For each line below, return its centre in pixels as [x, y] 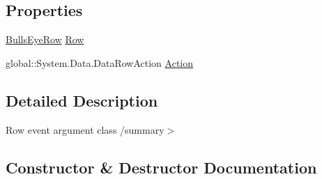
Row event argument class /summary [85, 129]
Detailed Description [82, 100]
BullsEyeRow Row [45, 39]
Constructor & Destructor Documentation [161, 167]
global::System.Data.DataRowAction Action [100, 62]
